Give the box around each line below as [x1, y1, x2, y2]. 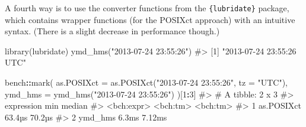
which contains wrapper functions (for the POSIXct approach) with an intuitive [5, 13, 295, 25]
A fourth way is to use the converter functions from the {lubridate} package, [5, 2, 289, 14]
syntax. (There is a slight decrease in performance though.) [5, 25, 220, 37]
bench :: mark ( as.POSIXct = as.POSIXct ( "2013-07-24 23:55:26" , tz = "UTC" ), [5, 76, 288, 89]
